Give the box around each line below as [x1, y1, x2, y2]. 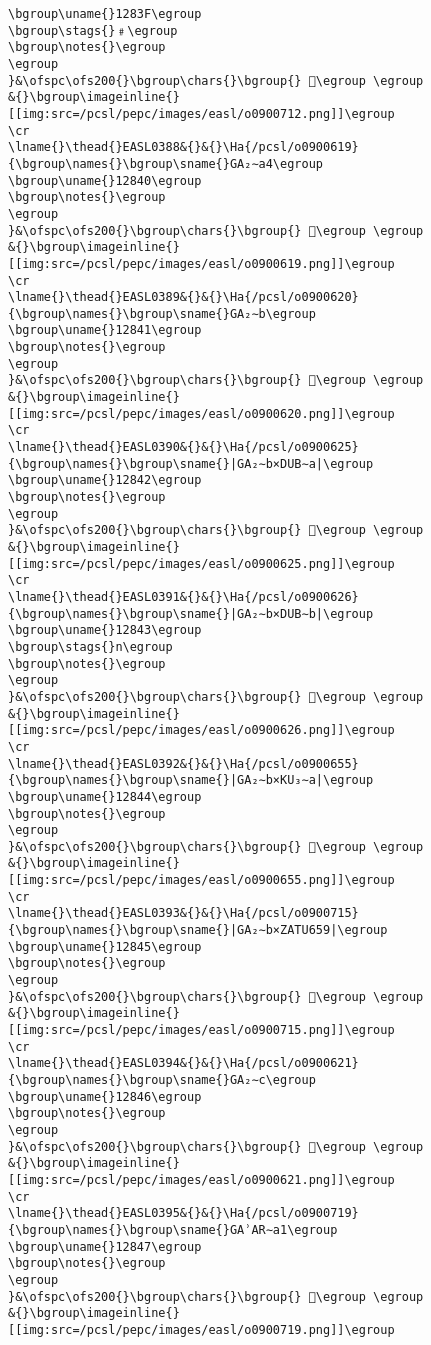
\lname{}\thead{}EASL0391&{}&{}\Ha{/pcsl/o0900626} [8, 589, 359, 604]
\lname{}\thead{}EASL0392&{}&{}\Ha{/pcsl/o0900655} [8, 756, 359, 771]
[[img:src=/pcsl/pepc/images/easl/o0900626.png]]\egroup [8, 723, 395, 738]
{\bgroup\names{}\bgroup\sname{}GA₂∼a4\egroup [8, 156, 323, 171]
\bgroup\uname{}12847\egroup [8, 1239, 202, 1254]
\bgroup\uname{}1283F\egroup [8, 7, 202, 21]
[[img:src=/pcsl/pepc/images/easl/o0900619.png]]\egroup [8, 256, 395, 271]
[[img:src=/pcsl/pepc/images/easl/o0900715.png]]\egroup [8, 1023, 395, 1038]
